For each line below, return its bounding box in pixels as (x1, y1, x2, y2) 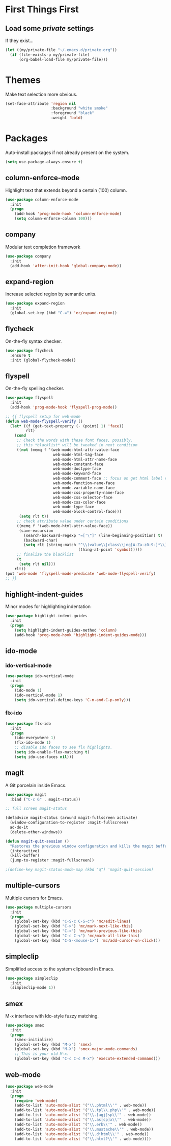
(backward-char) (23, 537, 58, 543)
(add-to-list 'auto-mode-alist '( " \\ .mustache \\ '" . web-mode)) (14, 1127, 154, 1132)
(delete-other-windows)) (10, 829, 63, 835)
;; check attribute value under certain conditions (16, 518, 129, 524)
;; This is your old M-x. (14, 1051, 70, 1056)
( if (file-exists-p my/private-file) (10, 52, 90, 57)
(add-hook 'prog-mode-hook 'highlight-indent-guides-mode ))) (14, 632, 147, 638)
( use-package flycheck (5, 348, 53, 353)
